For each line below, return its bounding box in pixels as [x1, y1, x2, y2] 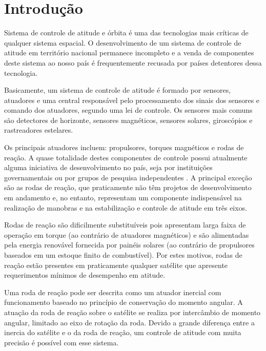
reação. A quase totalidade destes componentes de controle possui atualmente [4, 152, 248, 162]
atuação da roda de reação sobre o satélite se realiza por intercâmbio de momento [4, 306, 261, 317]
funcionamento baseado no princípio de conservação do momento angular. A [4, 297, 243, 307]
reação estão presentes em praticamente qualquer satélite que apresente [4, 259, 228, 270]
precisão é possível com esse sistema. [4, 337, 119, 347]
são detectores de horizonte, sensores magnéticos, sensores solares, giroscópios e [4, 114, 253, 125]
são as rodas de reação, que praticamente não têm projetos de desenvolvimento [4, 182, 252, 193]
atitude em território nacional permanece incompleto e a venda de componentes [4, 47, 254, 58]
